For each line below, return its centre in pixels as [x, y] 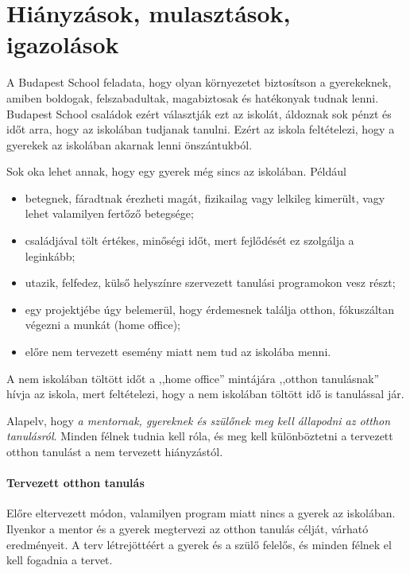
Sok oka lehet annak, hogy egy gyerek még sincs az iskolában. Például [176, 171]
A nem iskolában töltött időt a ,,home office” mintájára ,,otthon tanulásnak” [193, 378]
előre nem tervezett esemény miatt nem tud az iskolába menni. [178, 352]
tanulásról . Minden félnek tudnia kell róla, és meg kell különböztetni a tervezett [200, 436]
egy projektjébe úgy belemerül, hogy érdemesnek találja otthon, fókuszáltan [210, 309]
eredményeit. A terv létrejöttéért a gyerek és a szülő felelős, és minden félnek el [199, 544]
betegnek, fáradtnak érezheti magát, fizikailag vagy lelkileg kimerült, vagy [205, 197]
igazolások [63, 44]
